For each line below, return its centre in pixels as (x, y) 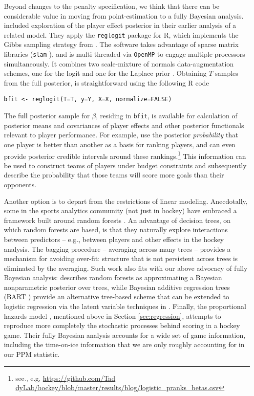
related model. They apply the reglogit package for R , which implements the (121, 34)
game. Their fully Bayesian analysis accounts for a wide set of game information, (125, 335)
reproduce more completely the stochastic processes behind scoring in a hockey (122, 325)
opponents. (20, 184)
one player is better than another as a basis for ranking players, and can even (120, 144)
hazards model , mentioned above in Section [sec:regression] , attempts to (113, 316)
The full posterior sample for (47, 116)
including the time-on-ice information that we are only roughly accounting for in (124, 344)
